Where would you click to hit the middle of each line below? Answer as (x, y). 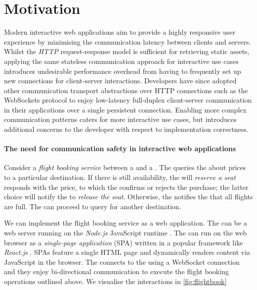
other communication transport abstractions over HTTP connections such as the (126, 90)
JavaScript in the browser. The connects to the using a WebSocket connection (122, 261)
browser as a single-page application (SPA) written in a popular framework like (124, 242)
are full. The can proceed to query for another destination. (93, 206)
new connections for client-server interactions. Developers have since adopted (120, 81)
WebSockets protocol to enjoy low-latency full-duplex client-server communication (128, 100)
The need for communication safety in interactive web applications (120, 148)
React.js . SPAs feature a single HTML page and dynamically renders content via (127, 252)
